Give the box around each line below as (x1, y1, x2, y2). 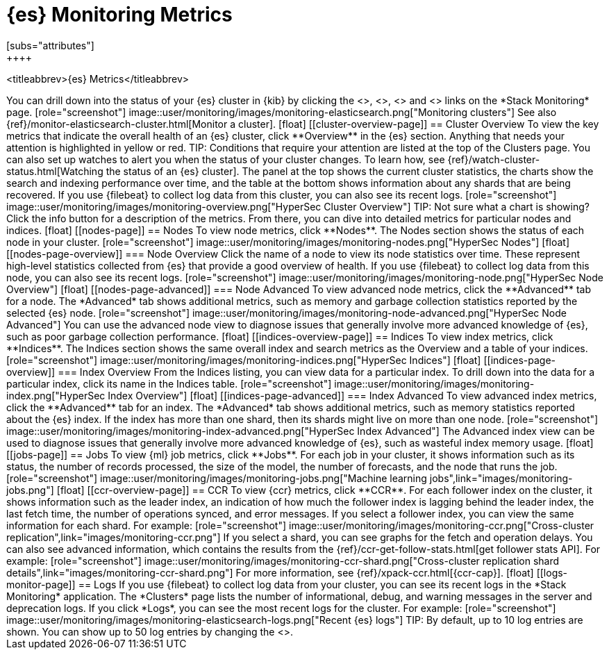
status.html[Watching (6, 165, 103, 177)
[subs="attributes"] (6, 39, 94, 51)
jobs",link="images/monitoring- (429, 472, 573, 484)
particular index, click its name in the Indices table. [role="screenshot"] (6, 377, 332, 390)
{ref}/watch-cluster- (447, 153, 540, 165)
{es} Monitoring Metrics (6, 3, 233, 26)
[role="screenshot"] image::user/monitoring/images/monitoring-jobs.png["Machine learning (6, 472, 427, 484)
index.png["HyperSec (6, 389, 106, 401)
